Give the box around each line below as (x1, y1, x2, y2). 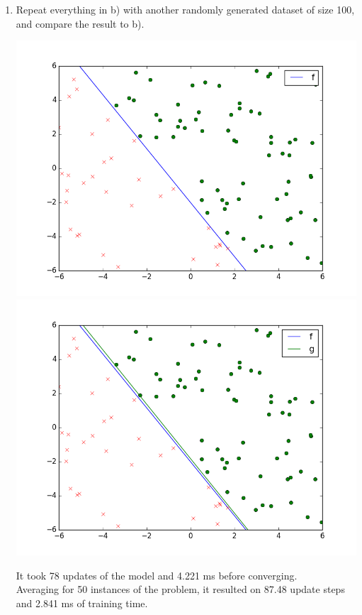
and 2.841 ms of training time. (16, 595, 148, 610)
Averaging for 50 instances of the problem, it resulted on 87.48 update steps (16, 582, 345, 597)
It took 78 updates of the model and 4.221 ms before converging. (16, 567, 298, 582)
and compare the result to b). (16, 16, 145, 31)
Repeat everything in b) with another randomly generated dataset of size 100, (16, 2, 355, 16)
